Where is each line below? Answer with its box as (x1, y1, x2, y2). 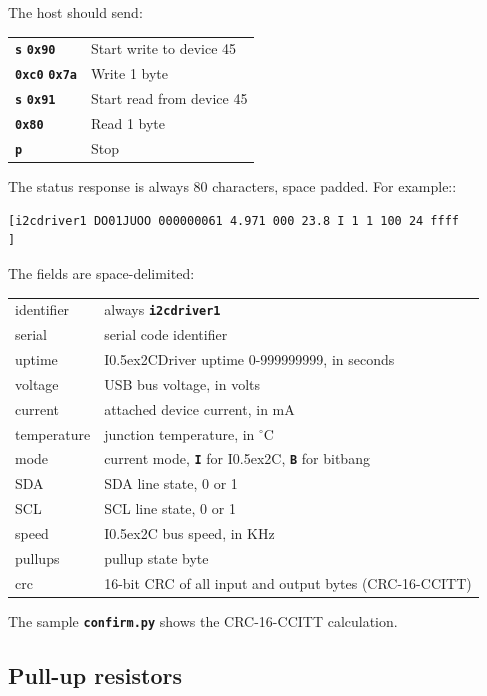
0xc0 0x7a (15, 68, 77, 83)
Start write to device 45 (90, 38, 237, 59)
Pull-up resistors (8, 659, 182, 690)
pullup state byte (104, 547, 209, 568)
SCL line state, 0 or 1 (104, 498, 236, 519)
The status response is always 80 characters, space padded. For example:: (8, 176, 457, 197)
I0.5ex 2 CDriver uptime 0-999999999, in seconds (104, 349, 395, 369)
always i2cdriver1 (104, 299, 221, 320)
